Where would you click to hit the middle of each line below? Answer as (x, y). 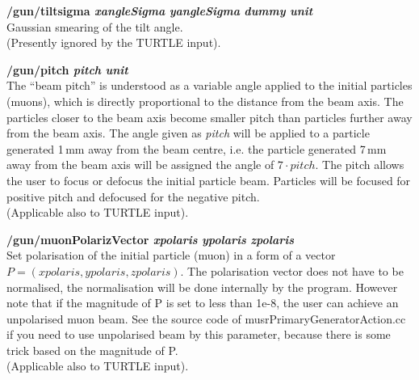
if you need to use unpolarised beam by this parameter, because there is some (199, 334)
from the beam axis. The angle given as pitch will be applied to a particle (188, 133)
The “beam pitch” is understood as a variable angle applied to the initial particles (209, 85)
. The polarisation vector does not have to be (292, 270)
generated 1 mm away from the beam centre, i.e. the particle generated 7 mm (197, 148)
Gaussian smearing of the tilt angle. (95, 26)
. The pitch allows (360, 165)
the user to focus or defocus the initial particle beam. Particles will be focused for (209, 180)
